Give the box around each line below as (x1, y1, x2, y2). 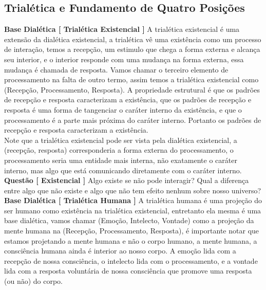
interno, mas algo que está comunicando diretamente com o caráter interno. (4, 165, 242, 175)
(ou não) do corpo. (4, 276, 63, 286)
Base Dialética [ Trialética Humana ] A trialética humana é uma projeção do (4, 195, 262, 206)
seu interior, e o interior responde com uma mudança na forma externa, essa (4, 53, 244, 64)
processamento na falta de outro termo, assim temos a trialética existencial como (4, 74, 259, 85)
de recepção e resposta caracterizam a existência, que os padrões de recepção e (4, 94, 252, 105)
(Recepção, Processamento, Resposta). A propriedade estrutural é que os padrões (4, 84, 260, 95)
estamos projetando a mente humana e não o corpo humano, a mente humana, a (4, 235, 257, 246)
